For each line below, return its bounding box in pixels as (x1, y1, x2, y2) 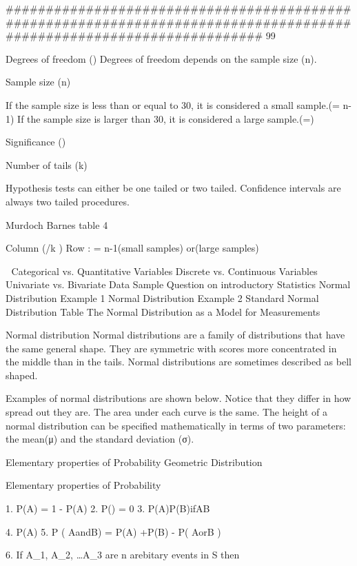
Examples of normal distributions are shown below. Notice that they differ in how (6, 391, 351, 405)
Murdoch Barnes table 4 (6, 217, 108, 232)
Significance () (6, 134, 66, 149)
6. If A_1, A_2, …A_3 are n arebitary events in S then (6, 547, 240, 562)
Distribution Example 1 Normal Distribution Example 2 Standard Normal (6, 290, 319, 305)
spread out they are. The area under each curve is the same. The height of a (6, 405, 328, 419)
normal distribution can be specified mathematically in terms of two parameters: (6, 418, 346, 432)
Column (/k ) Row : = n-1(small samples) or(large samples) (6, 241, 259, 255)
